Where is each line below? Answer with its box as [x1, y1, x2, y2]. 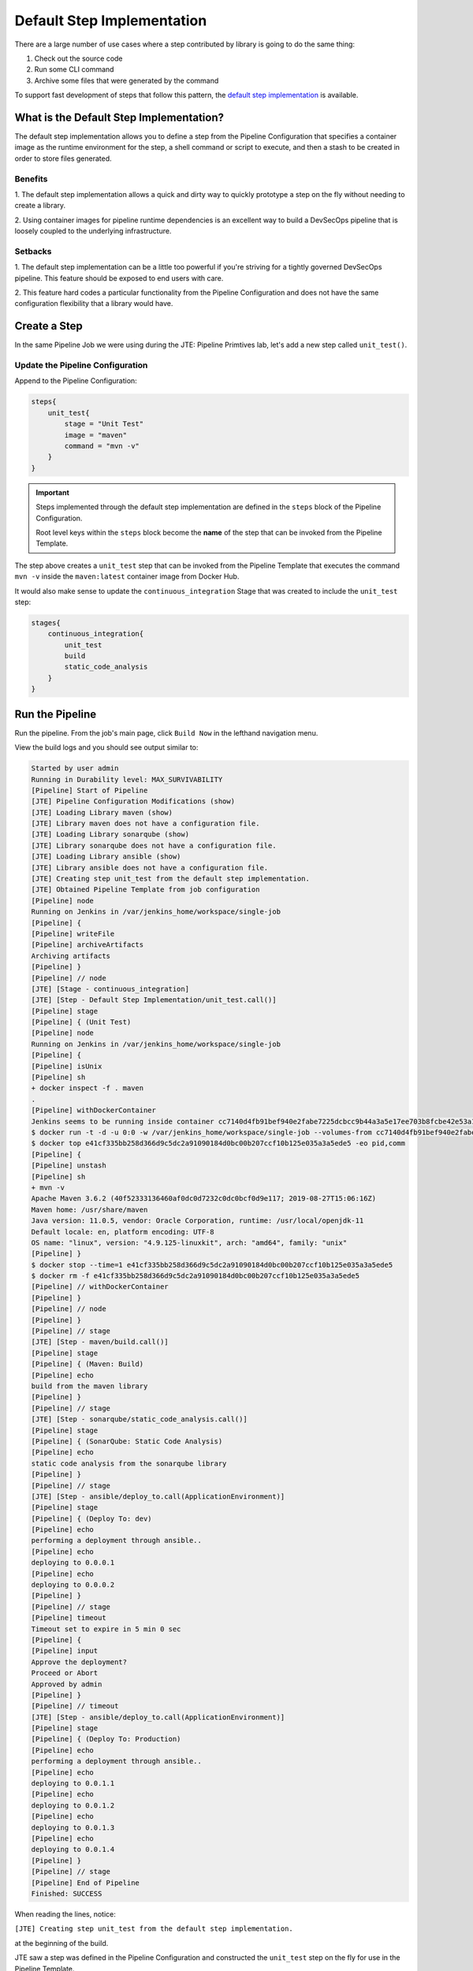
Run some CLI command [34, 65, 114, 74]
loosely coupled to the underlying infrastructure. [14, 226, 172, 236]
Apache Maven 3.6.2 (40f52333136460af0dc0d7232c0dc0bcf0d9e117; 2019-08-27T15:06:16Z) [31, 1194, 377, 1203]
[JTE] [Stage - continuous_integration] [31, 984, 189, 993]
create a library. [14, 201, 66, 211]
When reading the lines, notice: [14, 1909, 116, 1919]
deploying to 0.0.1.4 [31, 1845, 115, 1854]
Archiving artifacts [31, 951, 110, 960]
